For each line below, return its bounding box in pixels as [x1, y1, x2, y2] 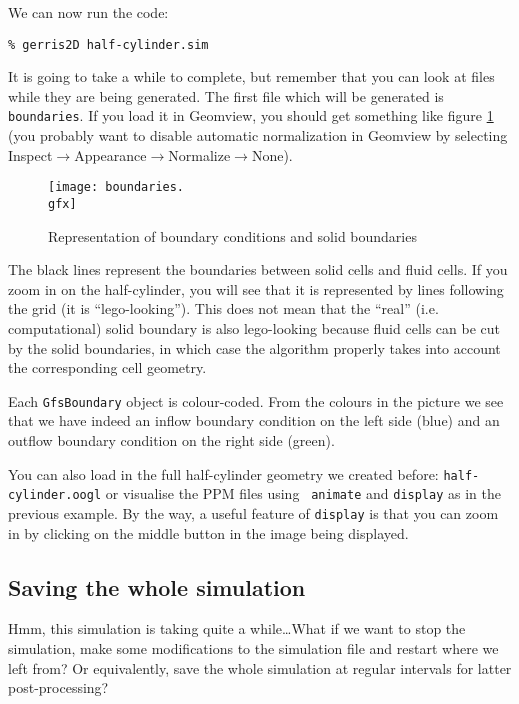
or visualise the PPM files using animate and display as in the [105, 483, 501, 504]
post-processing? [8, 677, 109, 698]
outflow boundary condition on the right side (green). [8, 430, 335, 450]
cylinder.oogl [8, 488, 102, 503]
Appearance [74, 144, 147, 165]
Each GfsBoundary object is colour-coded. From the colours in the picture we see [8, 390, 504, 411]
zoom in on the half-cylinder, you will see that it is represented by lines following [8, 278, 504, 299]
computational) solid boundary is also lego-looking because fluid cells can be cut [8, 317, 500, 338]
